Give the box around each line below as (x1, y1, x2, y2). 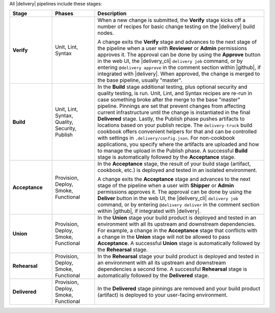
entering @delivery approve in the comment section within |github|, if (97, 64, 261, 71)
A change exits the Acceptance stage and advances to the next (97, 176, 251, 183)
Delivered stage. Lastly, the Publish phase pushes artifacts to (97, 115, 245, 123)
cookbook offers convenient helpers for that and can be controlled (97, 128, 257, 135)
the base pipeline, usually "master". (97, 77, 183, 84)
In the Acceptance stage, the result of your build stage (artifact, (97, 160, 252, 167)
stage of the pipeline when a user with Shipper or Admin (97, 182, 234, 189)
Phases (55, 10, 74, 17)
